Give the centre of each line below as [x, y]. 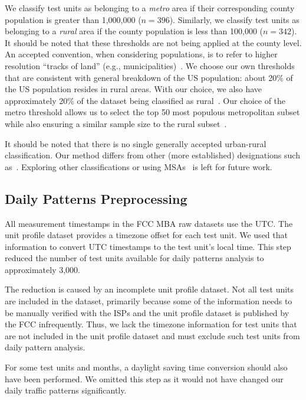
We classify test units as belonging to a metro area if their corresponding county [150, 8]
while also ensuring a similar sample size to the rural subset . [116, 123]
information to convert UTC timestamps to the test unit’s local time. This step [148, 246]
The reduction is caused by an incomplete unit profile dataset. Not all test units [149, 289]
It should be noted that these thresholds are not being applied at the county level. [153, 42]
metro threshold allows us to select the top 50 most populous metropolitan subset [152, 112]
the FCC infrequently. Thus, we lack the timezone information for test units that [151, 324]
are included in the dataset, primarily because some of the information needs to [149, 301]
